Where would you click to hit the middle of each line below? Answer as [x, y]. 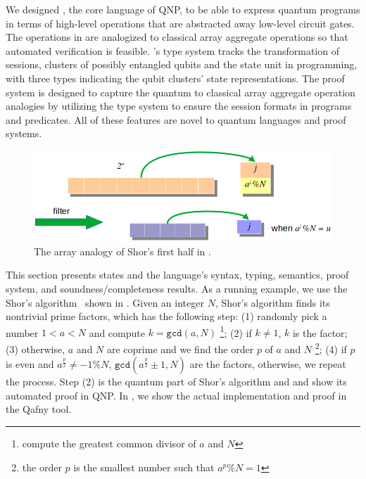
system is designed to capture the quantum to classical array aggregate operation [181, 92]
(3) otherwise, [36, 349]
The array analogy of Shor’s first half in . [122, 251]
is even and [30, 364]
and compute [117, 332]
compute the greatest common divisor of [109, 443]
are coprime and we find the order [181, 349]
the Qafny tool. [39, 409]
